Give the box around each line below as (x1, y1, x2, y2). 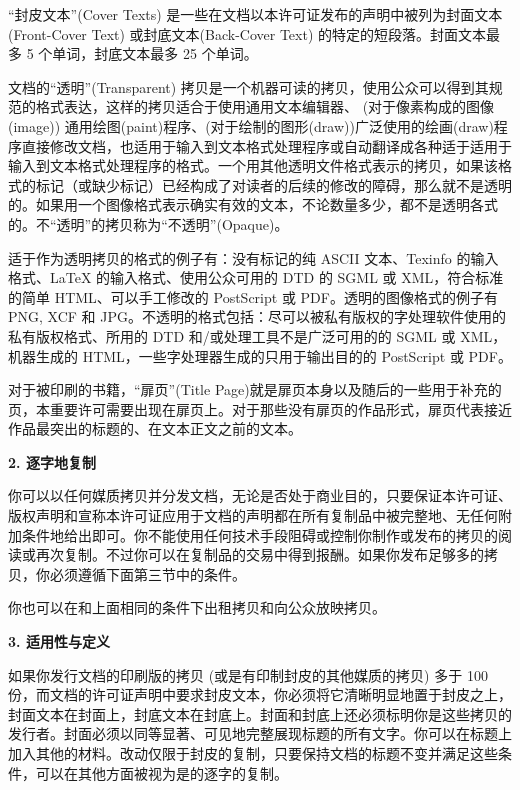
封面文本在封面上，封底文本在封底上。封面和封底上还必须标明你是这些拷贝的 (8, 703, 512, 724)
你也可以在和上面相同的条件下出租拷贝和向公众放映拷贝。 (8, 597, 386, 618)
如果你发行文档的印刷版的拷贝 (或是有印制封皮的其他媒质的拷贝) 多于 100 (8, 664, 488, 685)
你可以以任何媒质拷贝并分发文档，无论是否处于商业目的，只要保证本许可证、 (8, 485, 512, 506)
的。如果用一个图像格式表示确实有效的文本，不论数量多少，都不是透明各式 (8, 194, 498, 215)
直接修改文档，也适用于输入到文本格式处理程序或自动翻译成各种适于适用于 (21, 135, 512, 156)
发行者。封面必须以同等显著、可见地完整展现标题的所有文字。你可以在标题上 (8, 723, 512, 744)
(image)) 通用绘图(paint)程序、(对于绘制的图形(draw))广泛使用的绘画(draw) (8, 115, 494, 136)
